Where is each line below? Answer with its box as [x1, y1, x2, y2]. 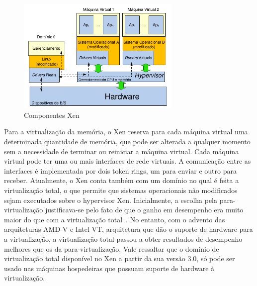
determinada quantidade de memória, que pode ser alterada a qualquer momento [4, 136, 251, 146]
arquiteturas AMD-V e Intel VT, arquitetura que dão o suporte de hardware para [4, 224, 253, 234]
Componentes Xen [24, 109, 80, 120]
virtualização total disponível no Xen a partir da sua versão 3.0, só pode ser [4, 253, 235, 264]
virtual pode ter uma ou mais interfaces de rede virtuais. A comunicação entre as [4, 156, 251, 166]
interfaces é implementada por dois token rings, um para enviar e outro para [4, 165, 237, 176]
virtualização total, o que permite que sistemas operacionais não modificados [4, 185, 238, 195]
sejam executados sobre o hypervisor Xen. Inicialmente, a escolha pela [4, 194, 218, 205]
